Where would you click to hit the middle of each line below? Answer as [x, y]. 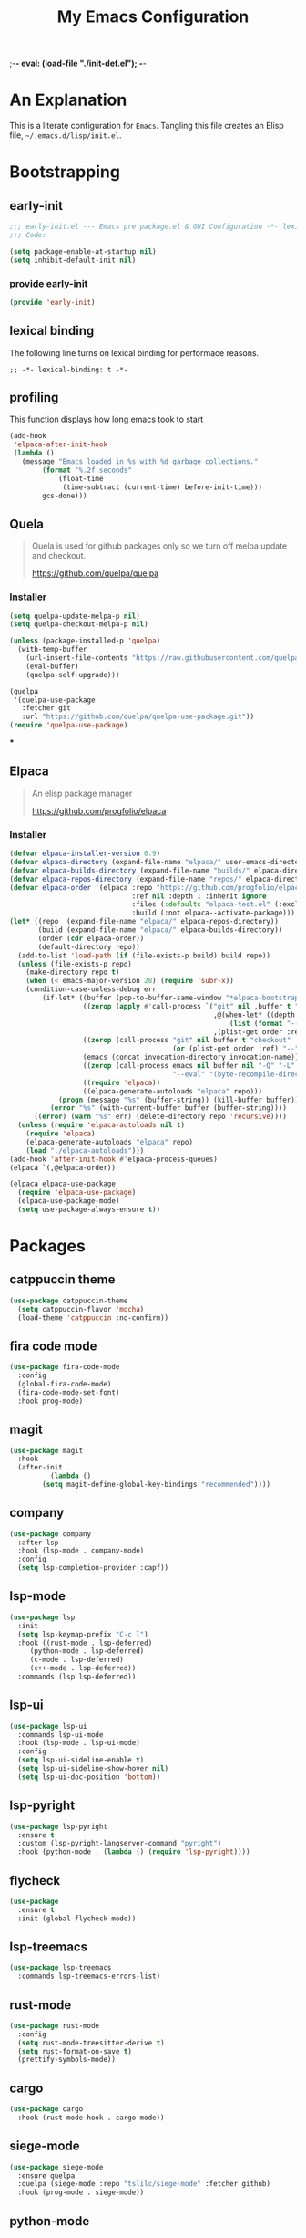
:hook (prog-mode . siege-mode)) [81, 2192]
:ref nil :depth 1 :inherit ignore [199, 896]
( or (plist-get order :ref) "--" [236, 1049]
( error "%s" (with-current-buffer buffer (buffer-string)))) [168, 1108]
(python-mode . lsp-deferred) [87, 1651]
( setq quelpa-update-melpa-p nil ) [75, 616]
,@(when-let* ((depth [254, 1015]
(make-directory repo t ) [73, 973]
